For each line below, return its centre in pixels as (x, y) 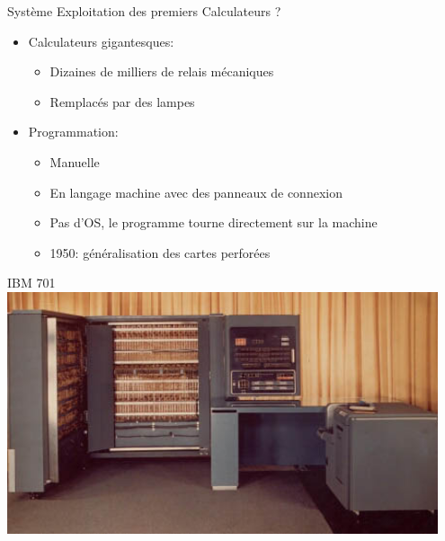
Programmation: (73, 132)
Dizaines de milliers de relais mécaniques (162, 71)
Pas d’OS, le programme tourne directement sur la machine (214, 222)
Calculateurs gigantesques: (101, 41)
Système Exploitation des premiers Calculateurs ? (144, 11)
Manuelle (75, 161)
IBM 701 (31, 283)
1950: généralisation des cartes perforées (160, 252)
